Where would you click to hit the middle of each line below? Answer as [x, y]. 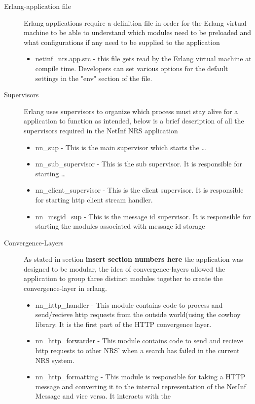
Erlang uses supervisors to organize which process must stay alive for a [131, 111]
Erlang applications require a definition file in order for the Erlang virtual [135, 22]
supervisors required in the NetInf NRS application [101, 130]
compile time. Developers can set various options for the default [132, 68]
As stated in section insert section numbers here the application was [133, 259]
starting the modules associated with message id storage [120, 226]
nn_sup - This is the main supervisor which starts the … [121, 147]
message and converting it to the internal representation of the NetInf [141, 386]
